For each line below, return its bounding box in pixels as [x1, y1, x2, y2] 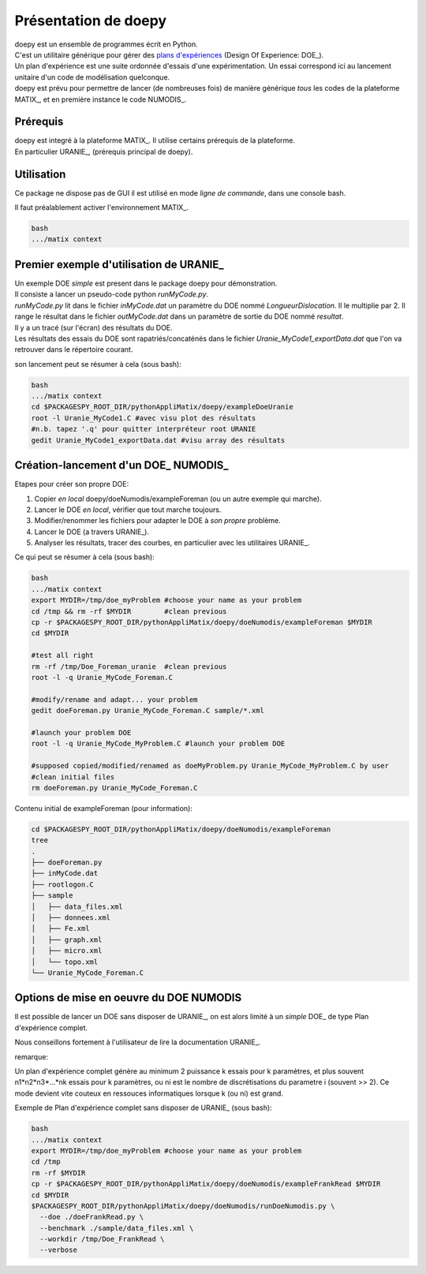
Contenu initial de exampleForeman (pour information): [14, 803, 193, 813]
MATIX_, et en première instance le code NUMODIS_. [14, 95, 187, 104]
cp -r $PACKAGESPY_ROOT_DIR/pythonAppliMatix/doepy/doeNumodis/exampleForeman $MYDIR [31, 618, 372, 627]
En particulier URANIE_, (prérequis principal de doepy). [14, 147, 193, 156]
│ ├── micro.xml [31, 947, 103, 955]
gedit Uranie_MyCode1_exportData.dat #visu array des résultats [31, 435, 286, 445]
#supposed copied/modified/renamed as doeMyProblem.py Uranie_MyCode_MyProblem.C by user [31, 761, 390, 771]
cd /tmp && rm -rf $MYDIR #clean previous [31, 607, 227, 615]
